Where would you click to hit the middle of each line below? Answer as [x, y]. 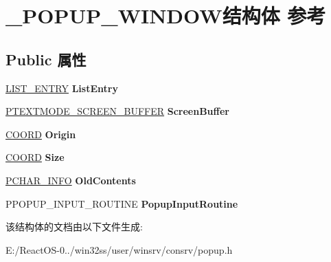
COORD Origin [41, 134]
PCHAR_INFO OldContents [71, 180]
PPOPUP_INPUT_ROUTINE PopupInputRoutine [122, 203]
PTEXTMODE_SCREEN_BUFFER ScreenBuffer [117, 111]
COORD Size [35, 157]
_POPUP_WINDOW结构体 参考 [166, 15]
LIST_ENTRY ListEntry [62, 88]
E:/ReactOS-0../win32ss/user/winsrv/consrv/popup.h [119, 249]
